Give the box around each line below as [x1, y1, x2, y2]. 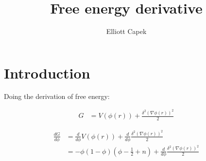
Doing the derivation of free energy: [4, 91, 110, 101]
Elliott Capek [106, 26, 147, 36]
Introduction [4, 63, 90, 82]
